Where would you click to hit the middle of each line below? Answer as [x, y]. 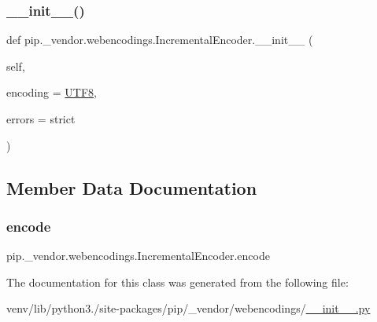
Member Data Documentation [132, 187]
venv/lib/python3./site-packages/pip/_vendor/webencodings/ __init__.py [188, 308]
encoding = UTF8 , [52, 92]
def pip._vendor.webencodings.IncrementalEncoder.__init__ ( [160, 40]
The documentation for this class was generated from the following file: [177, 282]
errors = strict [41, 119]
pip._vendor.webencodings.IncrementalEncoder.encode [138, 256]
